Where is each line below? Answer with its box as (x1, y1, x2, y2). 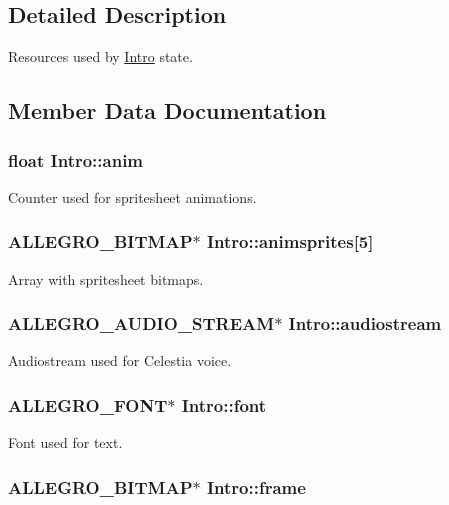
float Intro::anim (8, 147, 144, 172)
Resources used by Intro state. (8, 46, 193, 67)
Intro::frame (206, 474, 306, 499)
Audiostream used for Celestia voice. (8, 350, 232, 371)
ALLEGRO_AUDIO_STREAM (8, 311, 275, 336)
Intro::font (181, 392, 267, 417)
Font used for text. (8, 432, 123, 453)
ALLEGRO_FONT (8, 392, 168, 417)
